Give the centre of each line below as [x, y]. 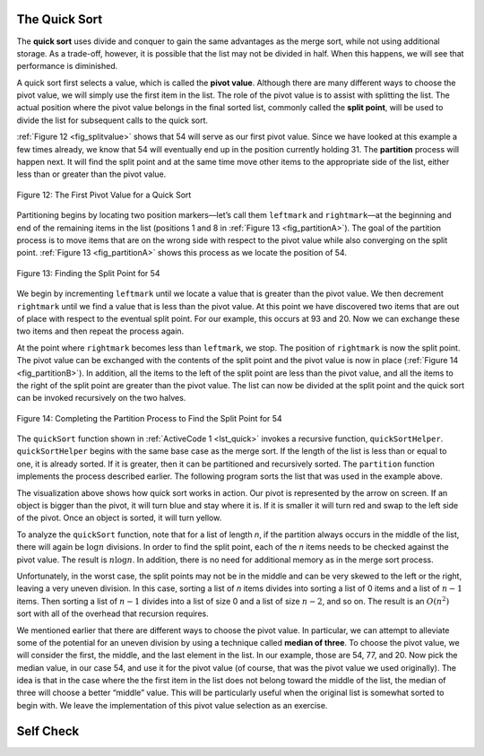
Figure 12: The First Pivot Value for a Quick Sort [104, 195]
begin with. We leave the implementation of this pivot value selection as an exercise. [172, 705]
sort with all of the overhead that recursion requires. [113, 613]
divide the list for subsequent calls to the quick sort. [112, 120]
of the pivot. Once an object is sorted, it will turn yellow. [119, 518]
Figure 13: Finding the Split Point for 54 [88, 273]
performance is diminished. [67, 66]
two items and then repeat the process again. [100, 331]
